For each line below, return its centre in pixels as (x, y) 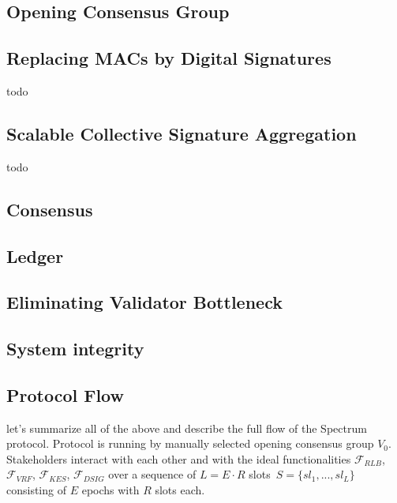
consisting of (36, 490)
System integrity (75, 349)
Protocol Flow (65, 394)
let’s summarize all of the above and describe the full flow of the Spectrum (187, 428)
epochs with (110, 490)
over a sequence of (152, 474)
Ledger (35, 255)
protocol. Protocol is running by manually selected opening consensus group (190, 443)
